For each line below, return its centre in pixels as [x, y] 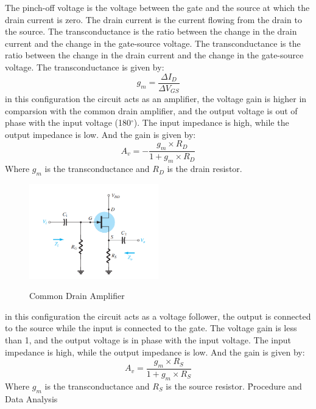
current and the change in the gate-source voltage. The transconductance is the [153, 43]
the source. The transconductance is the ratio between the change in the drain [151, 31]
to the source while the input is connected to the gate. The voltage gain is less [151, 328]
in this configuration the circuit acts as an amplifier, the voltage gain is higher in [156, 99]
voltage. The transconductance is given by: [85, 67]
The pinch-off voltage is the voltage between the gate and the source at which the [157, 7]
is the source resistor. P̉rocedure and [234, 386]
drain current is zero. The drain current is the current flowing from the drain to [153, 19]
